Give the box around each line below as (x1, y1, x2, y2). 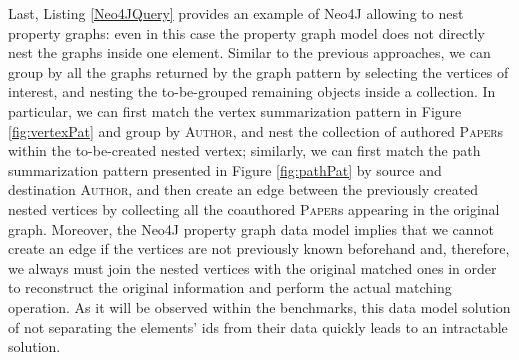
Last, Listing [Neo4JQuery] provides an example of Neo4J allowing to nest (8, 3, 464, 23)
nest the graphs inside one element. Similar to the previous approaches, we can (8, 42, 491, 63)
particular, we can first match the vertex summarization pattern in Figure (8, 100, 462, 121)
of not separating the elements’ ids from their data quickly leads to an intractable (8, 316, 508, 337)
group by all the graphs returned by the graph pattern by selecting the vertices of (8, 61, 509, 82)
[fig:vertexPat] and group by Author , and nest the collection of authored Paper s (8, 120, 504, 141)
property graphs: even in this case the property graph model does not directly (8, 22, 485, 43)
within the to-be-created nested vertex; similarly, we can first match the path (8, 140, 481, 161)
